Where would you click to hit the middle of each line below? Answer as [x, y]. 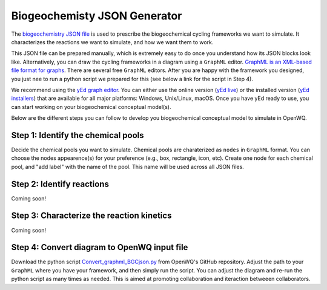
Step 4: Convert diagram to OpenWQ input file [100, 247]
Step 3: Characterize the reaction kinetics [91, 216]
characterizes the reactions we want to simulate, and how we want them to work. [112, 42]
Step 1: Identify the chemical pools [78, 135]
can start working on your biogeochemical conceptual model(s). [91, 107]
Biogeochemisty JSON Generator [97, 16]
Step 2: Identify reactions [60, 184]
